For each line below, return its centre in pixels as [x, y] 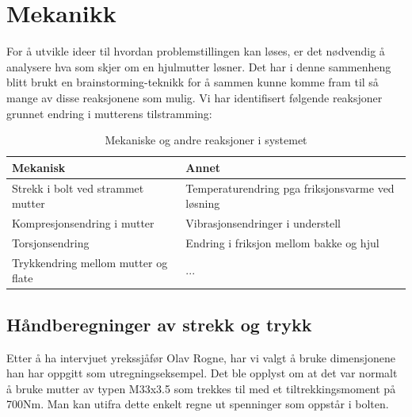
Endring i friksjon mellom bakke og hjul [282, 242]
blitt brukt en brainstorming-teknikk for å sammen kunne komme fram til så [193, 82]
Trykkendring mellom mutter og [90, 262]
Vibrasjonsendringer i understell [263, 222]
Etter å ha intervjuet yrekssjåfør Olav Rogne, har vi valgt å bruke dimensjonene [201, 357]
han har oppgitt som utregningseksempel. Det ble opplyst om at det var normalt [202, 373]
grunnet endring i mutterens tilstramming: [109, 113]
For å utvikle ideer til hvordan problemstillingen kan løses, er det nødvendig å [196, 51]
